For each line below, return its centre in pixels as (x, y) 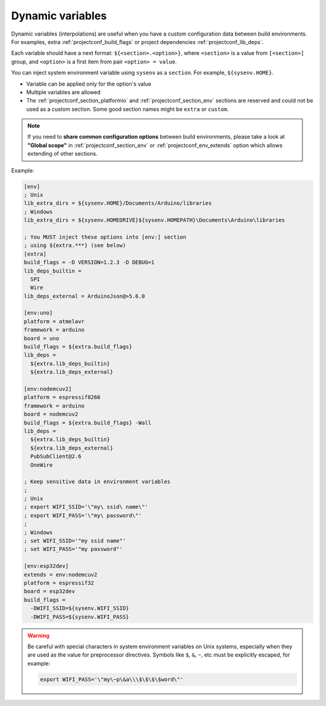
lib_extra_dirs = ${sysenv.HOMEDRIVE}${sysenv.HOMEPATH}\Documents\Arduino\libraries (154, 220)
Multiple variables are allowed (63, 92)
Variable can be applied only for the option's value (89, 84)
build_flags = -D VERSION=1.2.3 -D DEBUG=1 (89, 263)
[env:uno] (38, 313)
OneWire (42, 465)
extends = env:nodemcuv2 (61, 575)
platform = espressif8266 (62, 397)
